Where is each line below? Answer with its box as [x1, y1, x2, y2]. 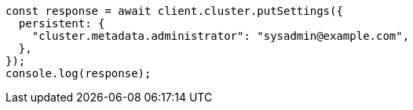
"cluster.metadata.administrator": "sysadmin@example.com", [31, 30, 410, 42]
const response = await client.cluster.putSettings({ [5, 5, 343, 17]
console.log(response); [5, 67, 152, 80]
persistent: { [18, 17, 105, 30]
